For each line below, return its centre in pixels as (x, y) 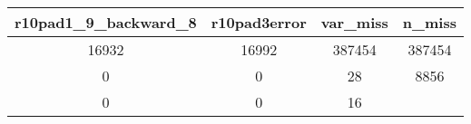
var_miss (354, 22)
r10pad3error (259, 22)
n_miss (429, 22)
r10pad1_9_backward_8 (106, 22)
